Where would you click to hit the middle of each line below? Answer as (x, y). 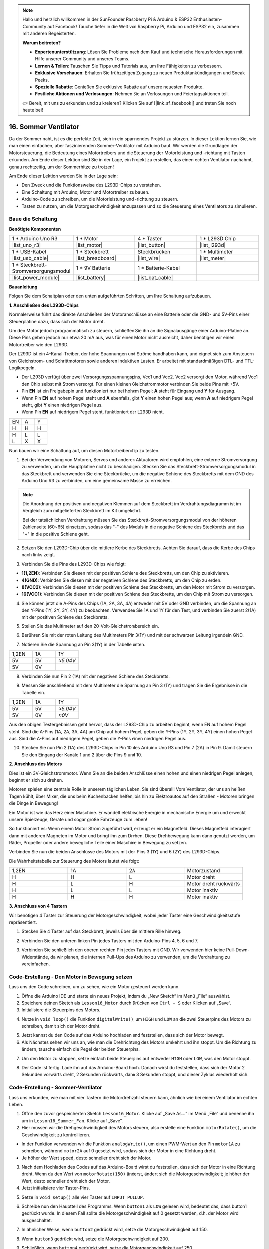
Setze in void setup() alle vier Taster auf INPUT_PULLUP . (83, 1197)
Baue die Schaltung (33, 219)
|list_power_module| (36, 278)
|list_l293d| (213, 245)
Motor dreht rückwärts (213, 884)
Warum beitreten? (42, 43)
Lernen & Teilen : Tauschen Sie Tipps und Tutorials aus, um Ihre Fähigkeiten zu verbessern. (129, 66)
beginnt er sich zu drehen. (36, 780)
